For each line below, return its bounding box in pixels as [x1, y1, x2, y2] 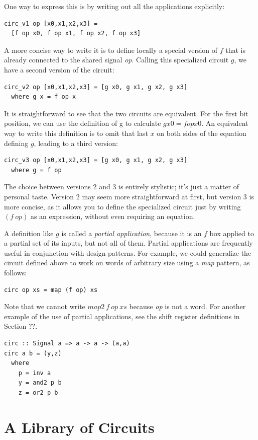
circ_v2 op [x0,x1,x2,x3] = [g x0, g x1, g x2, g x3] [4, 83, 188, 91]
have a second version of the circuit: [4, 64, 114, 75]
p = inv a [18, 369, 51, 377]
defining [4, 137, 29, 148]
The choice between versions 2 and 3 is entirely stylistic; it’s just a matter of [4, 181, 239, 192]
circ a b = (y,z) [4, 349, 62, 357]
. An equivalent [201, 118, 248, 128]
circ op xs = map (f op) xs [4, 286, 98, 294]
